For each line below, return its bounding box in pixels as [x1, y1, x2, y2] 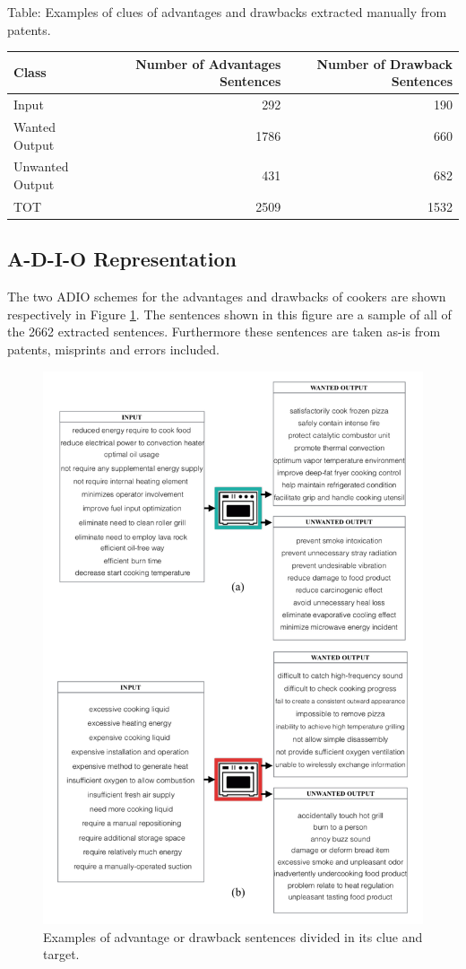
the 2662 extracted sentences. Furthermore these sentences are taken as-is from [7, 322, 441, 341]
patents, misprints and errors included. [7, 339, 220, 358]
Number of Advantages [135, 54, 281, 73]
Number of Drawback [316, 54, 453, 73]
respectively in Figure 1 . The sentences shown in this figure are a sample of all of [7, 304, 452, 323]
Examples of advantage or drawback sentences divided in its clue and [43, 927, 423, 946]
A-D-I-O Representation [7, 245, 237, 273]
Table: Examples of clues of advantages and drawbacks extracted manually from [7, 3, 447, 21]
